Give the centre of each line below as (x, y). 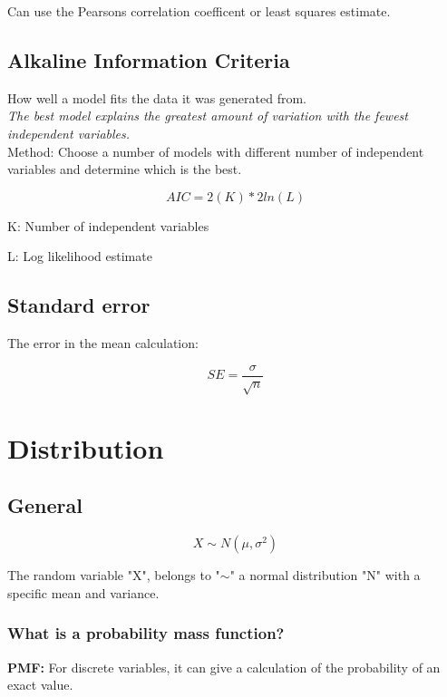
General (45, 505)
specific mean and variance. (83, 592)
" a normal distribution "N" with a (325, 575)
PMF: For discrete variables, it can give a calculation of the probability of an (224, 667)
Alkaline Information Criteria (149, 59)
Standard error (79, 305)
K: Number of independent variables (108, 225)
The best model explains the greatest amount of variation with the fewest (208, 116)
